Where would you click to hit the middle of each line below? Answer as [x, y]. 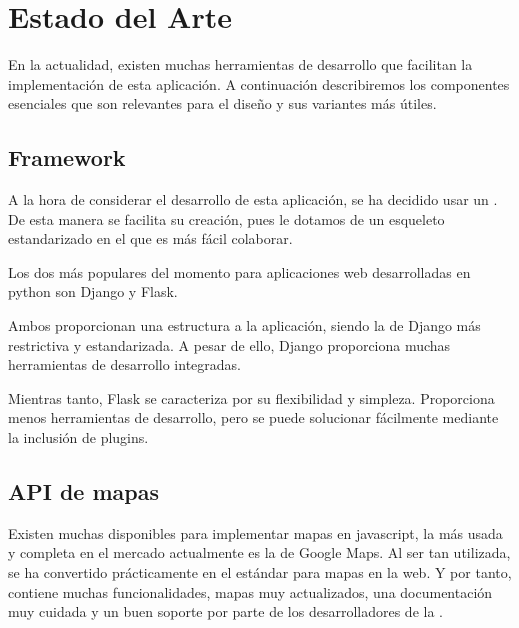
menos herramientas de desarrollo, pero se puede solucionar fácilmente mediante [253, 417]
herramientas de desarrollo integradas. [124, 364]
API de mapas [84, 491]
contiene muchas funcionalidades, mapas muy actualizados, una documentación [250, 591]
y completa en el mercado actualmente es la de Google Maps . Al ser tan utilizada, [259, 552]
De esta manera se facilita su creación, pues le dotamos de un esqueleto [226, 218]
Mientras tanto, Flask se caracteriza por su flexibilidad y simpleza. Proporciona [251, 397]
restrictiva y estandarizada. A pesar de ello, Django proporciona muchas [229, 344]
